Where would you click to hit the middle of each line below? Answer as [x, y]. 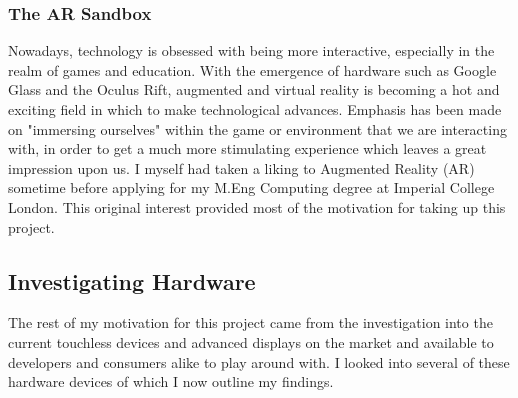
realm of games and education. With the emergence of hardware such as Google [252, 69]
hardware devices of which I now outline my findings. [171, 381]
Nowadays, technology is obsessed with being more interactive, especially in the [251, 50]
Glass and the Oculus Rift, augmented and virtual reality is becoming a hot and [254, 89]
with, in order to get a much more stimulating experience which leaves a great [247, 148]
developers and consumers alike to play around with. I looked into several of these [259, 361]
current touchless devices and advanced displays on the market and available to [251, 341]
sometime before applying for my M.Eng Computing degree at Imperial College [251, 187]
